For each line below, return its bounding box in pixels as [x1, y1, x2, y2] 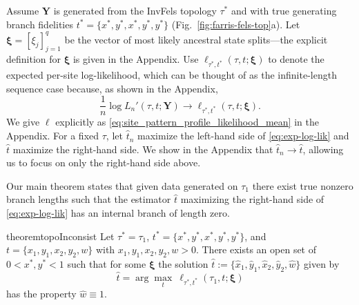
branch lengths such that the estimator [6, 192, 171, 206]
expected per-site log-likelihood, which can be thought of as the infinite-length [6, 68, 337, 82]
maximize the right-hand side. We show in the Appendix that [12, 141, 273, 156]
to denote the [268, 52, 324, 66]
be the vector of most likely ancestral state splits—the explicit [64, 32, 328, 46]
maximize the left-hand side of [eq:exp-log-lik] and [137, 128, 349, 143]
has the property [6, 286, 77, 301]
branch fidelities [6, 17, 73, 31]
